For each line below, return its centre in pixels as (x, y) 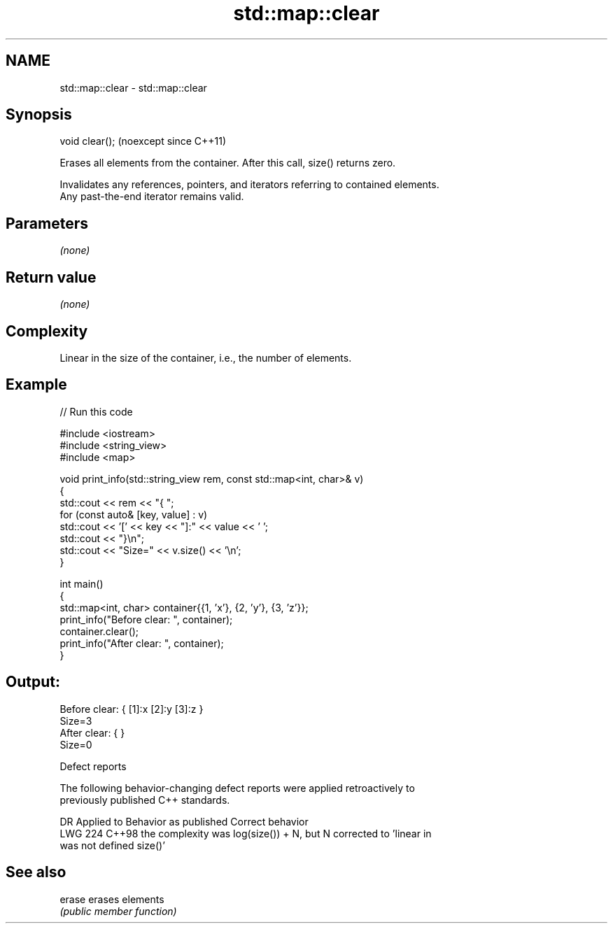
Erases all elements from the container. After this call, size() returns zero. (228, 163)
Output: (33, 682)
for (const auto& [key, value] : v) (134, 514)
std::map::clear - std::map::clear (133, 87)
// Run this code (96, 411)
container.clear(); (99, 631)
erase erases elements (112, 899)
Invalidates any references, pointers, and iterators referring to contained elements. (249, 185)
